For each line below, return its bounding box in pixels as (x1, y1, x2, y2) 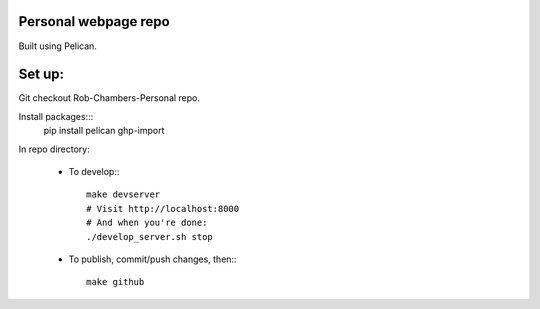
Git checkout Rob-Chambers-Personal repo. (18, 92, 200, 104)
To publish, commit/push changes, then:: (68, 253, 237, 265)
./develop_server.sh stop (86, 231, 214, 242)
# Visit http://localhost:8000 (86, 203, 240, 214)
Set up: (18, 66, 65, 83)
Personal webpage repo (18, 13, 170, 30)
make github (86, 276, 145, 288)
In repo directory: (18, 143, 90, 155)
